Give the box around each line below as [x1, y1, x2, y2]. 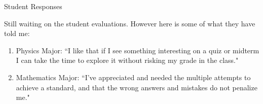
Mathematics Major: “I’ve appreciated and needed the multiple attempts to [16, 72, 251, 82]
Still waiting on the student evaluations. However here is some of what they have [4, 18, 255, 28]
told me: [4, 28, 30, 39]
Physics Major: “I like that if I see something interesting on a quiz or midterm [16, 45, 259, 55]
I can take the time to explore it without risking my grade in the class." [16, 55, 239, 65]
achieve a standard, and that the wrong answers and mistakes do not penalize [16, 82, 257, 92]
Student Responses [4, 1, 62, 11]
